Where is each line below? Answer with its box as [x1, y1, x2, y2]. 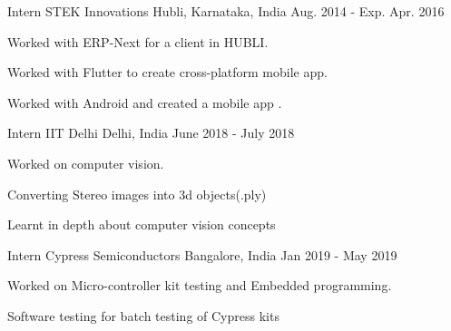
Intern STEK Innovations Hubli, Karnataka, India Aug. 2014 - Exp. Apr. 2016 [7, 2, 445, 20]
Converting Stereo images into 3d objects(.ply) [7, 184, 267, 203]
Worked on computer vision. [7, 153, 164, 172]
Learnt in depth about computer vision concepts [7, 215, 276, 234]
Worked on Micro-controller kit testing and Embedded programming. [7, 276, 392, 295]
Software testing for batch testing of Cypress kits [7, 306, 279, 325]
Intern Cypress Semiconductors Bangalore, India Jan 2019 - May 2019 [7, 245, 397, 264]
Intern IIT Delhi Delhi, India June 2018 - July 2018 [7, 123, 295, 142]
